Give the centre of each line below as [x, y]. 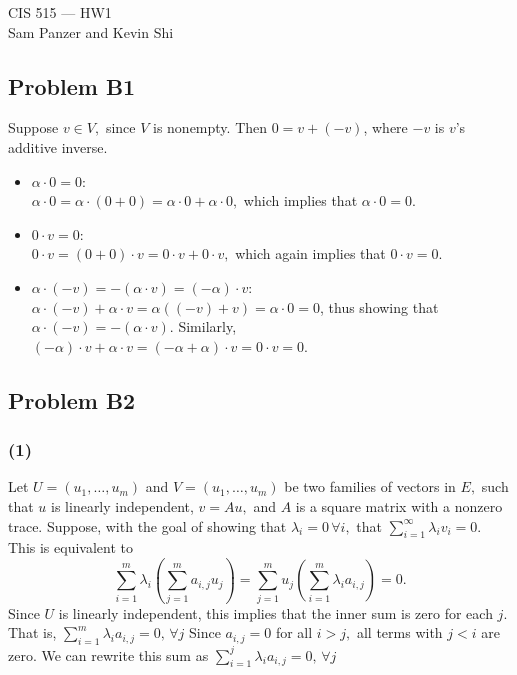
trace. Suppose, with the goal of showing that [147, 525]
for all [294, 632]
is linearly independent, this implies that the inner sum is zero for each [275, 612]
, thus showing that [379, 306]
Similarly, [207, 326]
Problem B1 [72, 85]
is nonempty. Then [210, 127]
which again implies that [310, 253]
